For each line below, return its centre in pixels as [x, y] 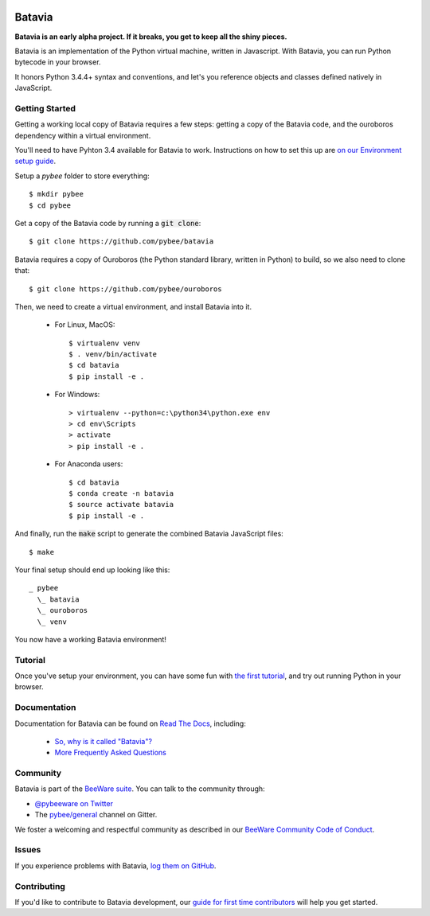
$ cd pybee [50, 205]
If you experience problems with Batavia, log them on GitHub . [115, 865]
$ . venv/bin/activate [113, 355]
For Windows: [77, 395]
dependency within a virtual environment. [83, 135]
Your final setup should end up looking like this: [92, 570]
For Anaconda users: [89, 464]
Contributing [40, 886]
